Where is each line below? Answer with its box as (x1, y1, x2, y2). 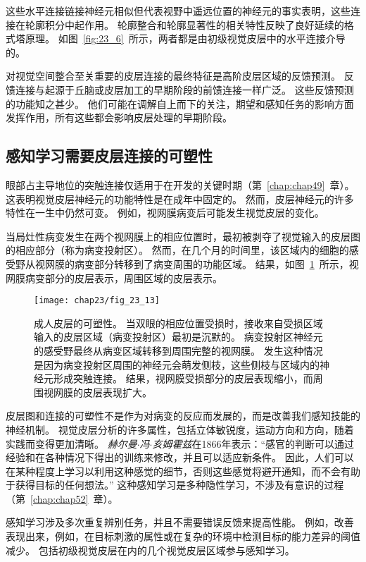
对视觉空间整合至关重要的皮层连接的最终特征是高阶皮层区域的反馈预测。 (6, 68, 341, 83)
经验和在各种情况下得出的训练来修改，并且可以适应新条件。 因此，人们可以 (6, 450, 354, 465)
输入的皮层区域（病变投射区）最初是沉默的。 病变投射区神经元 (34, 329, 323, 344)
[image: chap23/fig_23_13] (34, 295, 160, 306)
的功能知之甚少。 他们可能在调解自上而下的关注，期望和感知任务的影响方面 (6, 96, 354, 111)
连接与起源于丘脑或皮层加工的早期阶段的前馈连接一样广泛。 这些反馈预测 (15, 82, 354, 97)
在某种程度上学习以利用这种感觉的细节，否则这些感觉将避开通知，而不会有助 (6, 463, 360, 478)
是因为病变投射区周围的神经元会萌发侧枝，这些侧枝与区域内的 (34, 357, 320, 372)
